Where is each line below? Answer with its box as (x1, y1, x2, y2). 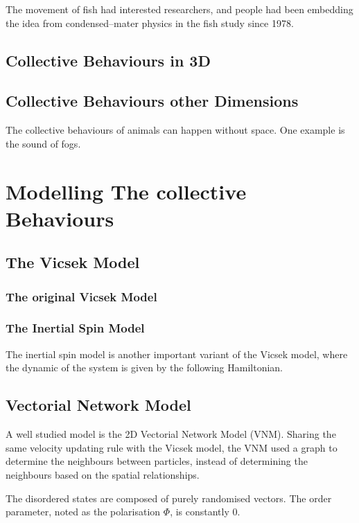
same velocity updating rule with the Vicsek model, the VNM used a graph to (6, 440, 338, 454)
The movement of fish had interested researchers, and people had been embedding (6, 2, 353, 16)
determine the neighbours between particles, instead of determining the (6, 454, 308, 468)
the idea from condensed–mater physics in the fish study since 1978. (6, 15, 294, 30)
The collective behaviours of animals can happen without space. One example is (6, 123, 345, 137)
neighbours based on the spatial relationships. (6, 467, 200, 481)
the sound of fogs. (6, 136, 81, 150)
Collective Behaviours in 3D (6, 49, 211, 71)
